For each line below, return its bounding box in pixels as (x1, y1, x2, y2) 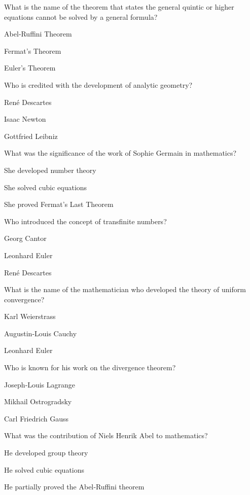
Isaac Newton (4, 114, 46, 124)
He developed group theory (4, 447, 88, 458)
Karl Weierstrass (4, 311, 56, 322)
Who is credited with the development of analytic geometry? (4, 79, 193, 90)
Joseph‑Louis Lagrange (4, 379, 75, 390)
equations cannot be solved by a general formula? (4, 11, 158, 22)
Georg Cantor (4, 233, 47, 243)
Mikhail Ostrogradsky (4, 396, 72, 407)
